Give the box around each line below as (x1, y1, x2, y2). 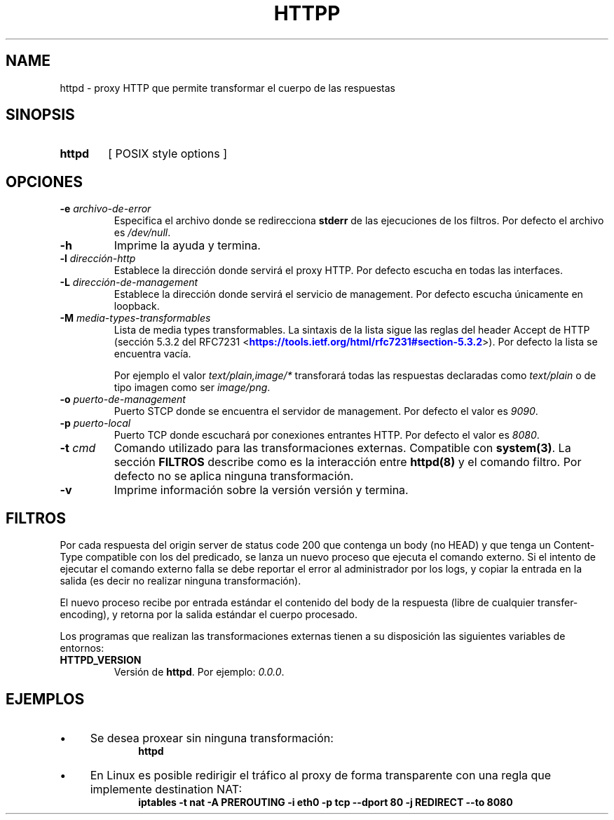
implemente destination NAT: (90, 781, 243, 796)
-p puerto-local (60, 417, 131, 430)
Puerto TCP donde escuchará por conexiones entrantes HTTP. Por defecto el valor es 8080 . (114, 429, 540, 442)
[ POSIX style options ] (108, 146, 228, 161)
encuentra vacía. (114, 348, 191, 360)
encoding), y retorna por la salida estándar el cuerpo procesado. (60, 608, 357, 621)
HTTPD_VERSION (60, 654, 142, 667)
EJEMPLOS (6, 690, 85, 708)
